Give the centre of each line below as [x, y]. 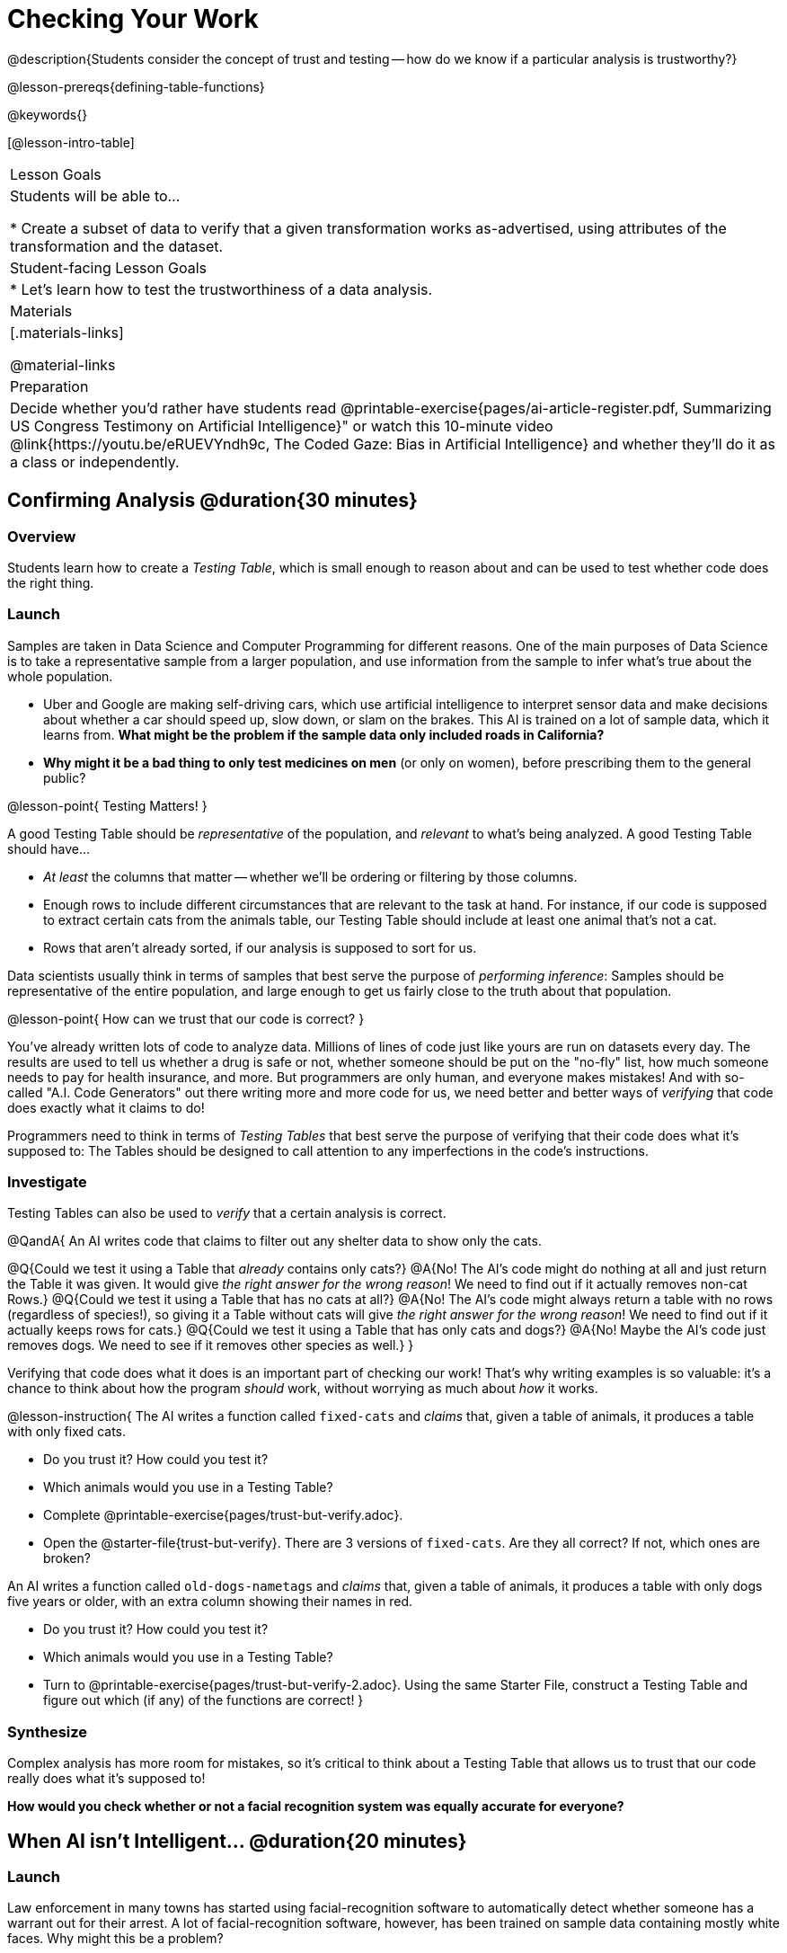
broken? [67, 1558]
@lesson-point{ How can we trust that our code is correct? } [186, 1018]
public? [65, 777]
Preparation [49, 386]
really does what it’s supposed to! [106, 1779]
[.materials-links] [67, 332]
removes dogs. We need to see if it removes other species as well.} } [211, 1345]
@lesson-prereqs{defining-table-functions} [136, 86]
